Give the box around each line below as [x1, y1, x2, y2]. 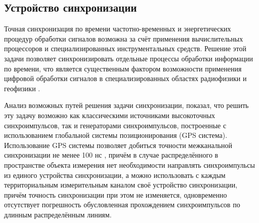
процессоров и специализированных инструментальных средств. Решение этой [4, 43, 247, 54]
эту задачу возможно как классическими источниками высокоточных [4, 109, 215, 120]
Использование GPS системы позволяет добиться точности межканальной [4, 139, 233, 150]
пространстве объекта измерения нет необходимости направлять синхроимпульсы [4, 159, 255, 170]
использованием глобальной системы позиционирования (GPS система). [4, 130, 228, 140]
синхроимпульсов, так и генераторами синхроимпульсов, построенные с [4, 120, 227, 130]
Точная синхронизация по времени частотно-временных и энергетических [4, 23, 231, 34]
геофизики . [4, 83, 40, 93]
